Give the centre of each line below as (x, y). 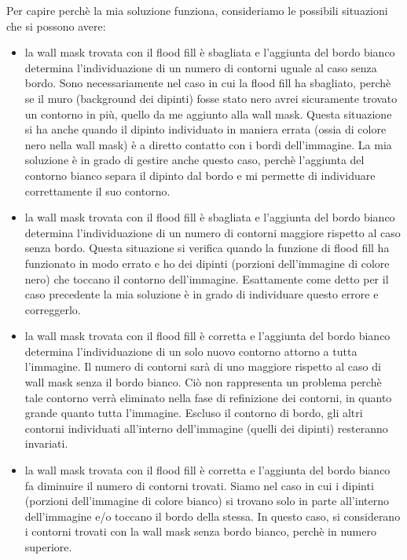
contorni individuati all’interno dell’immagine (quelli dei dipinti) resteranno (206, 428)
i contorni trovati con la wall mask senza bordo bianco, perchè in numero (200, 531)
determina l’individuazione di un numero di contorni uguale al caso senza (201, 67)
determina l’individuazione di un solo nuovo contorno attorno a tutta (191, 351)
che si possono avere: (56, 26)
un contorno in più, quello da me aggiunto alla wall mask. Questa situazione (208, 113)
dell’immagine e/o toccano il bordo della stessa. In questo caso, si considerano (213, 516)
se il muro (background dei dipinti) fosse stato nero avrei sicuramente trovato (211, 98)
